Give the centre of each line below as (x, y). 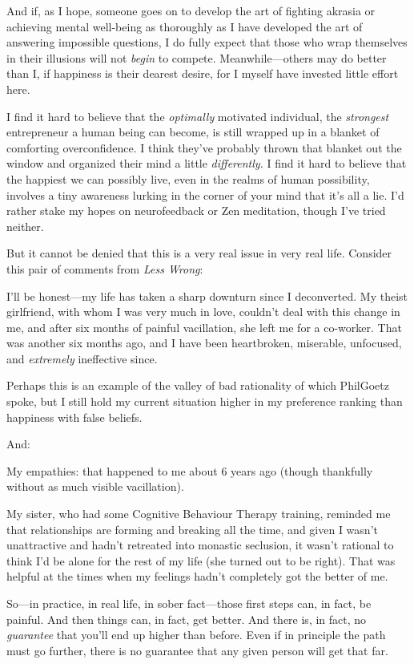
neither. (25, 226)
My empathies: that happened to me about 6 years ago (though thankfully (190, 470)
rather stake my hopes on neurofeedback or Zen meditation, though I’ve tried (196, 211)
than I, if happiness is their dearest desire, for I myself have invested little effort (203, 73)
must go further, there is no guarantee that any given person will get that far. (197, 650)
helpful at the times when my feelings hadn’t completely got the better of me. (197, 576)
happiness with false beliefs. (74, 417)
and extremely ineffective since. (82, 358)
